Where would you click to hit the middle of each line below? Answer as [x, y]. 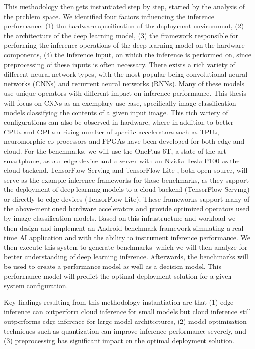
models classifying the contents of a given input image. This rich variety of [116, 112]
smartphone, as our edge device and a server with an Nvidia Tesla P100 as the [122, 160]
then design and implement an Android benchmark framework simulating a [117, 228]
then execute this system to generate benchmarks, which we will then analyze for [126, 247]
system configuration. [36, 285]
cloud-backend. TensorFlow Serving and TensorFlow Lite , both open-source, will [126, 170]
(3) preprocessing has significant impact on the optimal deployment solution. [119, 340]
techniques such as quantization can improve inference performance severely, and [125, 331]
